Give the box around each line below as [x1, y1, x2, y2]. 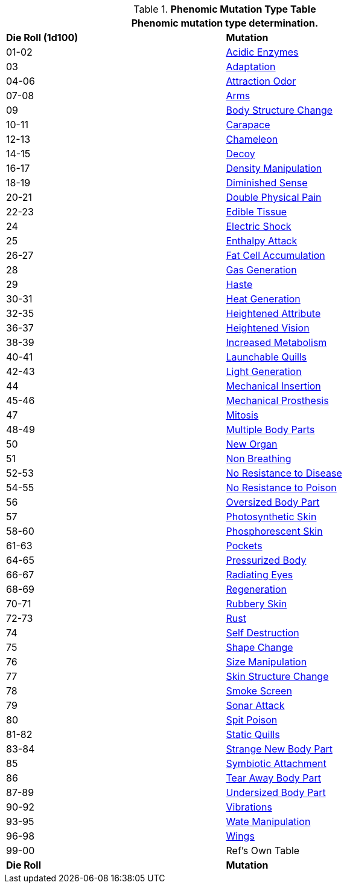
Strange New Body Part [226, 743, 333, 755]
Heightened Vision [226, 322, 310, 334]
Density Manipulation [226, 162, 322, 174]
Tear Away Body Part [226, 772, 321, 784]
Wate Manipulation [226, 815, 311, 828]
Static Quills [226, 728, 280, 740]
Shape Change [226, 641, 293, 653]
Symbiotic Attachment [226, 757, 326, 769]
